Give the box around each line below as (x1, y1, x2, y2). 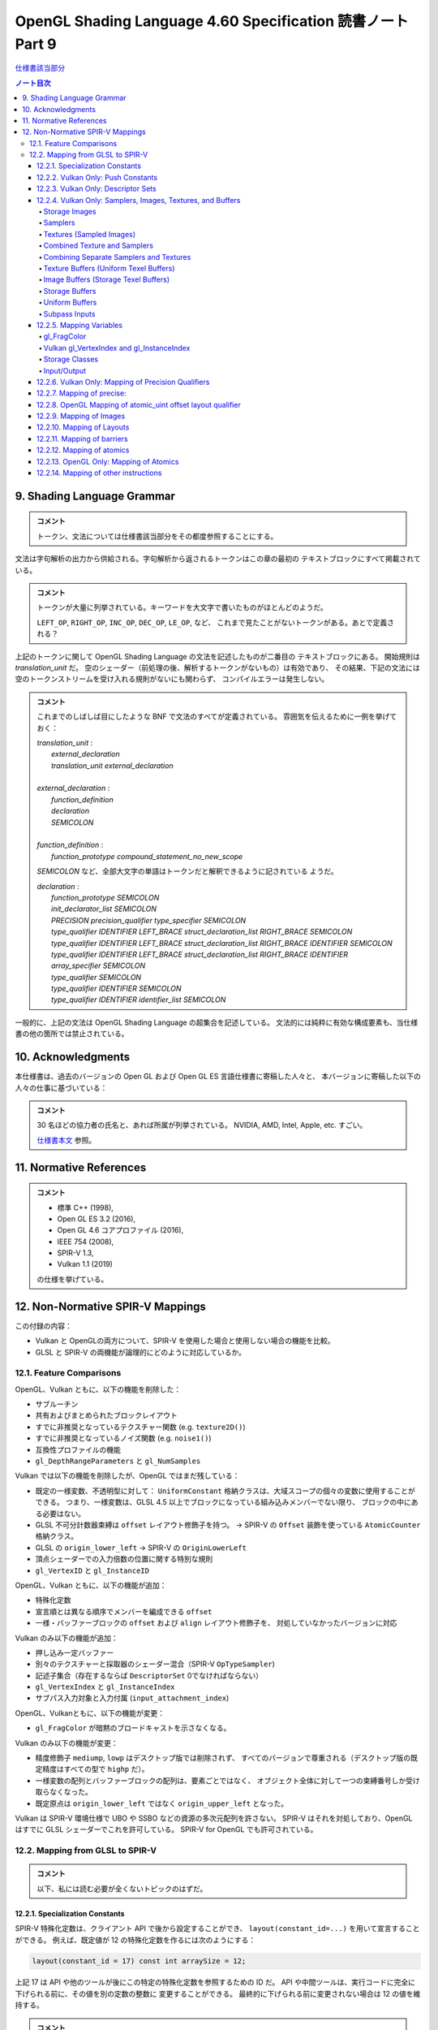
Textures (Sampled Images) (43, 229, 136, 239)
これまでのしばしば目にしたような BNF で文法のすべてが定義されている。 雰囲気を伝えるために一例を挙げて (36, 711, 397, 722)
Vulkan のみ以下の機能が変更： (15, 1738, 119, 1747)
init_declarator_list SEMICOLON (51, 904, 157, 914)
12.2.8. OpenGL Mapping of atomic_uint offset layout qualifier (36, 400, 241, 409)
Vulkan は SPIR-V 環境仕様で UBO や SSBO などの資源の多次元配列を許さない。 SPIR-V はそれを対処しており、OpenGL (15, 1813, 413, 1823)
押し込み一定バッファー (35, 1648, 114, 1657)
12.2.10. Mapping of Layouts (36, 422, 130, 432)
